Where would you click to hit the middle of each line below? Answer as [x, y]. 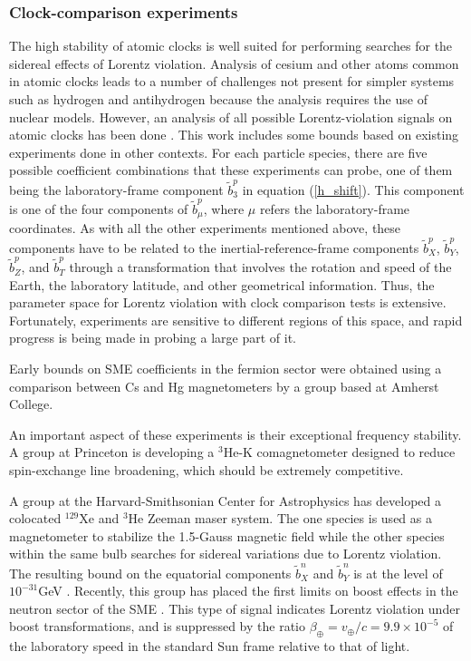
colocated [35, 518]
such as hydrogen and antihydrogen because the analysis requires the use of [218, 99]
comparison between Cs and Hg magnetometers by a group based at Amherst [224, 386]
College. [31, 404]
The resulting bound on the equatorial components [150, 573]
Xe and [99, 518]
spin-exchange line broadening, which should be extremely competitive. [207, 470]
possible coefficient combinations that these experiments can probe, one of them [231, 170]
